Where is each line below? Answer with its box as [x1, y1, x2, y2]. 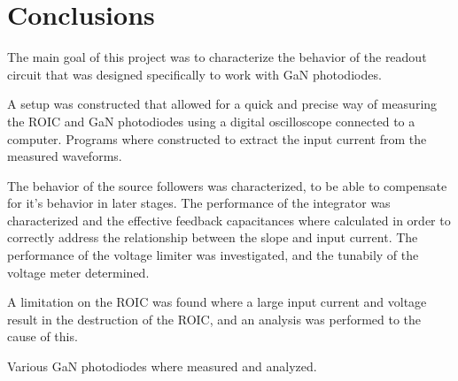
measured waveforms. [7, 147, 122, 165]
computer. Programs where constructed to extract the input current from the [7, 129, 427, 148]
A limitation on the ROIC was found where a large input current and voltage [7, 293, 427, 311]
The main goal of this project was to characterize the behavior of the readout [7, 48, 427, 66]
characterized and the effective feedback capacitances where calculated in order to [7, 210, 451, 229]
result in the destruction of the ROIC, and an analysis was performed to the [7, 309, 422, 328]
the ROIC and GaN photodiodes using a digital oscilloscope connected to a [7, 111, 415, 130]
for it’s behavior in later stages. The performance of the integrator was [7, 194, 391, 212]
